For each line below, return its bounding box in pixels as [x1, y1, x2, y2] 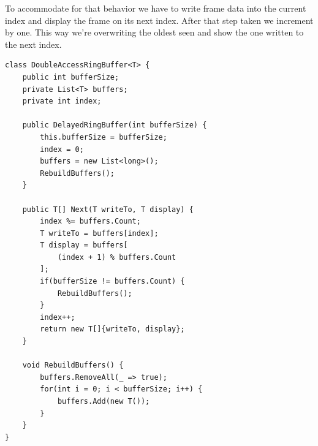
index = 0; [40, 145, 84, 154]
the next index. [5, 37, 62, 50]
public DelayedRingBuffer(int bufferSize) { [22, 121, 207, 130]
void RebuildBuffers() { [22, 361, 124, 370]
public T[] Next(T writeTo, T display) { [22, 205, 194, 214]
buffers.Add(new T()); [57, 397, 150, 406]
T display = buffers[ [40, 241, 128, 250]
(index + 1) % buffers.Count [57, 252, 176, 262]
